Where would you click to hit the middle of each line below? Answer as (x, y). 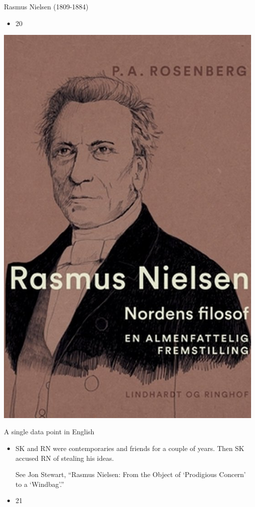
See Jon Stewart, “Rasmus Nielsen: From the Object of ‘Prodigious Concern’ (131, 474)
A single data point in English (49, 432)
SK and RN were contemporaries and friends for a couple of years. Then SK (130, 448)
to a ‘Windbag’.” (40, 484)
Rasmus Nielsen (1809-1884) (46, 6)
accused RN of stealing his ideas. (65, 458)
